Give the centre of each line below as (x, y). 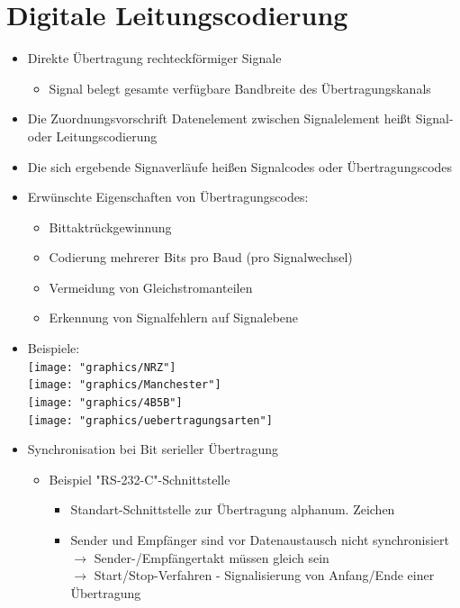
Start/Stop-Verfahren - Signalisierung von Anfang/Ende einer (264, 575)
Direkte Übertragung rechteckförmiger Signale (154, 58)
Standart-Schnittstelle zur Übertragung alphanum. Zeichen (233, 509)
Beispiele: (54, 348)
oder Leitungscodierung (92, 136)
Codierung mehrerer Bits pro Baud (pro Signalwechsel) (201, 257)
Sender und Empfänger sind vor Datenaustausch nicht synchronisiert (260, 540)
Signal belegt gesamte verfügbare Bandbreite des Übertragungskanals (240, 88)
